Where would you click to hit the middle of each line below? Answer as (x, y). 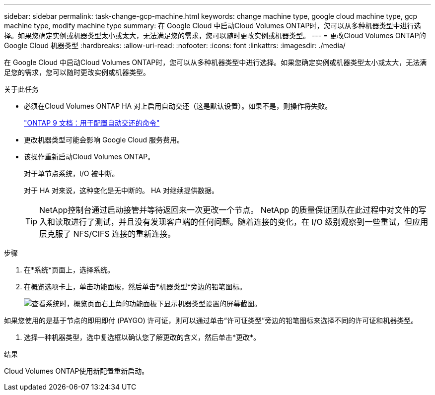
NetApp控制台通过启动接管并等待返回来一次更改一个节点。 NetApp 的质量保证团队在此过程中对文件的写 (233, 210)
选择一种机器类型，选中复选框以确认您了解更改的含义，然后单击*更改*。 (142, 337)
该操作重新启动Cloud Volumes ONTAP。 (89, 157)
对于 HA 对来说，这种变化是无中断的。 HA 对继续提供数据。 (121, 190)
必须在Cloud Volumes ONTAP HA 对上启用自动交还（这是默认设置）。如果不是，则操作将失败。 (178, 106)
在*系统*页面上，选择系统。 (69, 270)
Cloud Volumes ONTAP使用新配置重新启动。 (76, 371)
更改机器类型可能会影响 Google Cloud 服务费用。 (104, 140)
